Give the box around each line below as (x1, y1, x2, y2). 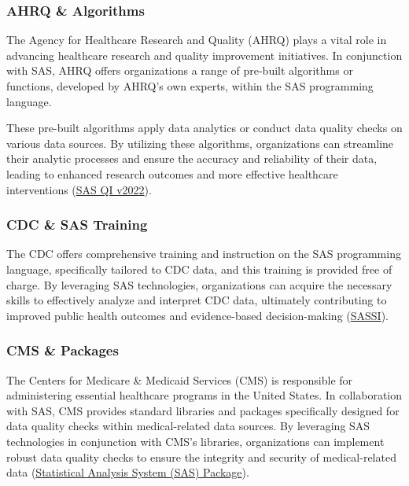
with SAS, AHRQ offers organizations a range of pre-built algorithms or (6, 62, 353, 79)
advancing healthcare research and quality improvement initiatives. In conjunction (6, 46, 403, 63)
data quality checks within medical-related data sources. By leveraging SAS (6, 418, 370, 434)
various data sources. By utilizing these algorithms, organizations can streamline (6, 134, 394, 151)
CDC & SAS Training (6, 215, 148, 234)
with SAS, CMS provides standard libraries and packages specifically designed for (6, 402, 400, 418)
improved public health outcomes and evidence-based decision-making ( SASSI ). (6, 307, 389, 323)
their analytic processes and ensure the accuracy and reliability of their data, (6, 150, 378, 167)
